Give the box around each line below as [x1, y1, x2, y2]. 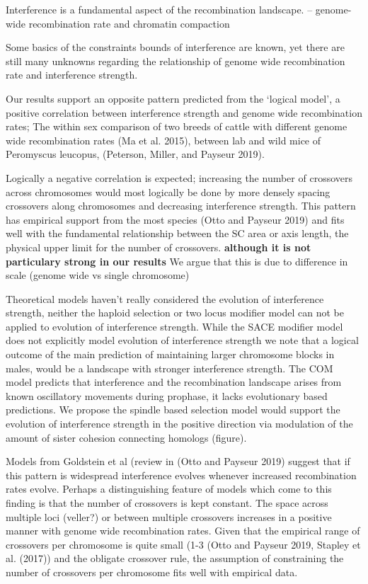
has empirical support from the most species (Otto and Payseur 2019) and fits [6, 212, 345, 227]
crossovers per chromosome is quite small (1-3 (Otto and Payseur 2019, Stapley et [6, 537, 361, 551]
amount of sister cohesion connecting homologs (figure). [6, 430, 247, 445]
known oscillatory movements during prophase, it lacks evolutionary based [6, 388, 328, 403]
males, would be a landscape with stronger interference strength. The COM [6, 360, 333, 375]
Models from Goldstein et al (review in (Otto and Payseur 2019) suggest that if [6, 454, 350, 469]
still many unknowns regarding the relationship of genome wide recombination [6, 53, 345, 68]
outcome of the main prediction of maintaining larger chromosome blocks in [6, 347, 335, 362]
